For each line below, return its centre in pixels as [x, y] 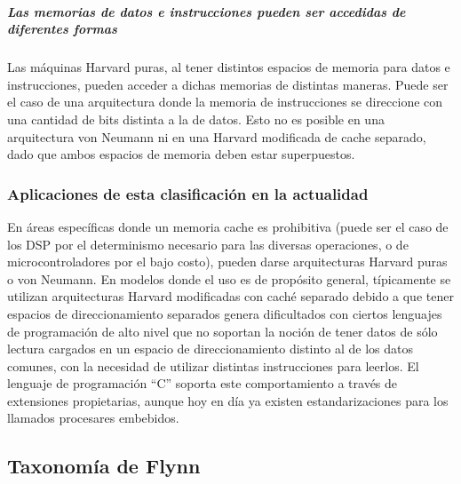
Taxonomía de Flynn [104, 466]
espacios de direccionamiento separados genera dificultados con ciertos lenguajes [225, 313]
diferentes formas [62, 29]
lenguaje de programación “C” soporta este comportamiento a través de [203, 383]
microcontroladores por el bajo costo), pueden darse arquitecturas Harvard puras [227, 262]
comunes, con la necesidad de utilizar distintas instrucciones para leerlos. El [213, 365]
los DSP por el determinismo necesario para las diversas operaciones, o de [208, 244]
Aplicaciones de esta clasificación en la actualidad [188, 193]
